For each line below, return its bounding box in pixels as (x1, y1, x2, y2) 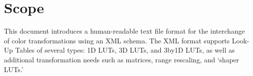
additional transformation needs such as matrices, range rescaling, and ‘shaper (4, 54, 239, 64)
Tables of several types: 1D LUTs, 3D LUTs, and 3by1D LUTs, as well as (15, 45, 235, 55)
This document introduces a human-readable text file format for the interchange (4, 26, 245, 36)
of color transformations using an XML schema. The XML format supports (4, 35, 230, 45)
